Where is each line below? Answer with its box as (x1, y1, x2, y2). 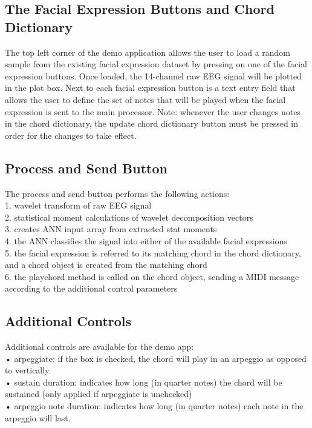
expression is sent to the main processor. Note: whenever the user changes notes (5, 105, 301, 118)
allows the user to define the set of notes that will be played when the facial (5, 93, 286, 105)
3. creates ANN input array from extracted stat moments (5, 222, 217, 235)
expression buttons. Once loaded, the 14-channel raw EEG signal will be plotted (5, 69, 302, 82)
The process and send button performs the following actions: (5, 187, 230, 199)
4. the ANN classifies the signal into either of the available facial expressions (5, 234, 287, 247)
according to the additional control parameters (5, 282, 178, 295)
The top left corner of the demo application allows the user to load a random (5, 45, 291, 58)
